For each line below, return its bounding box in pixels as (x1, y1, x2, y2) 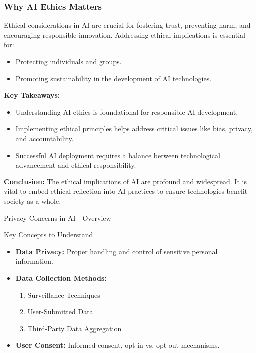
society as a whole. (4, 195, 61, 206)
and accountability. (15, 133, 74, 143)
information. (15, 256, 53, 266)
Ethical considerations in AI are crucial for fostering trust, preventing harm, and (4, 20, 251, 30)
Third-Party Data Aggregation (27, 323, 122, 333)
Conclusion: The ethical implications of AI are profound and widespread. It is (4, 176, 247, 186)
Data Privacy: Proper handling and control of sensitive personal (15, 246, 218, 256)
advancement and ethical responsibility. (15, 160, 136, 170)
